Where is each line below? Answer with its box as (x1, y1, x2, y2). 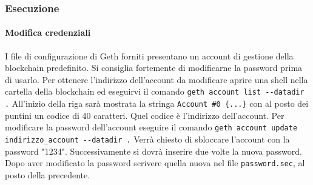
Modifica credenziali (5, 26, 91, 39)
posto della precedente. (5, 168, 90, 181)
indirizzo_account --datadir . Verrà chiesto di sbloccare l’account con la (5, 132, 290, 145)
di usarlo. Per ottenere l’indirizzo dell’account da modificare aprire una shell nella (5, 73, 308, 86)
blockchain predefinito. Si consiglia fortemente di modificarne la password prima (5, 61, 303, 74)
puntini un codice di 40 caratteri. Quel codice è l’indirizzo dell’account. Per (5, 109, 284, 121)
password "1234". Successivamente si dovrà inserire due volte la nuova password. (5, 144, 302, 157)
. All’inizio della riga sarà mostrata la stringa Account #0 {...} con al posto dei (5, 97, 309, 110)
